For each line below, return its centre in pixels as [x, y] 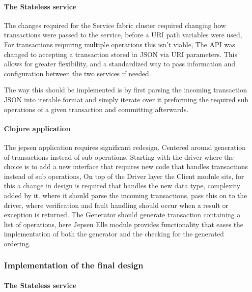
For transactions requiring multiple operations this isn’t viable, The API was [120, 44]
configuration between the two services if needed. [78, 73]
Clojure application [37, 128]
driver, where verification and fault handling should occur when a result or [116, 205]
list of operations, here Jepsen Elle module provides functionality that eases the [124, 224]
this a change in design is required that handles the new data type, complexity [122, 186]
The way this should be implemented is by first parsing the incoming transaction [126, 90]
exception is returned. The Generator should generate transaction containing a [122, 215]
